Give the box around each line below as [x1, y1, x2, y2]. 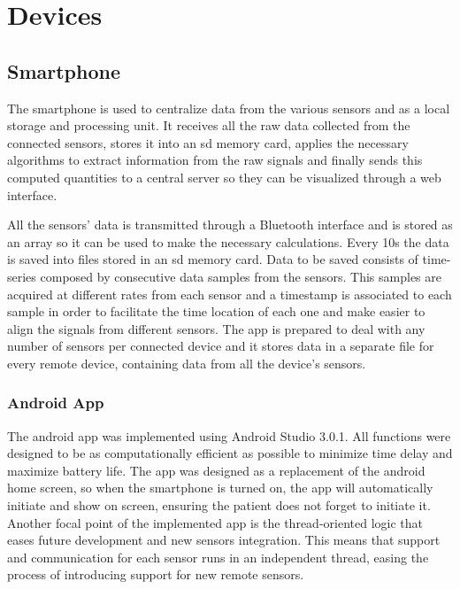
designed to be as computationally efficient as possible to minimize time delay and [7, 444, 453, 462]
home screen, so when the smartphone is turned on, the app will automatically [7, 478, 433, 497]
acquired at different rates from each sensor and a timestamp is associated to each [7, 284, 452, 303]
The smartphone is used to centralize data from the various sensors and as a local [7, 98, 450, 117]
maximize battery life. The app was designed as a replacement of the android [7, 461, 425, 479]
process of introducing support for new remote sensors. [7, 565, 304, 584]
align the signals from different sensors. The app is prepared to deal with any [7, 319, 425, 337]
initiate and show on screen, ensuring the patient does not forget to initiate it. [7, 496, 431, 515]
